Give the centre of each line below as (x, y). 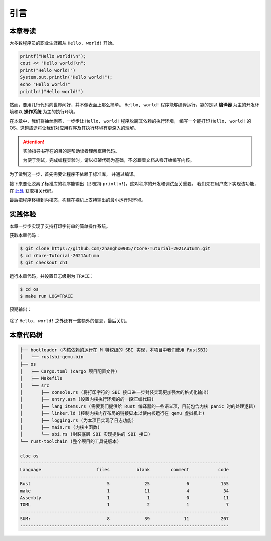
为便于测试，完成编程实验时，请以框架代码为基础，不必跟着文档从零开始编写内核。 (108, 160)
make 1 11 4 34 (124, 491)
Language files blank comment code (124, 470)
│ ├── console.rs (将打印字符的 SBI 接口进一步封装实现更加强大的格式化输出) (114, 392)
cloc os (29, 456)
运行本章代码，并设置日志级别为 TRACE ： (52, 276)
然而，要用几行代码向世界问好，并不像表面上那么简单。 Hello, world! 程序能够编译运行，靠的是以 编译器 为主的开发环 (134, 104)
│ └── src (35, 385)
